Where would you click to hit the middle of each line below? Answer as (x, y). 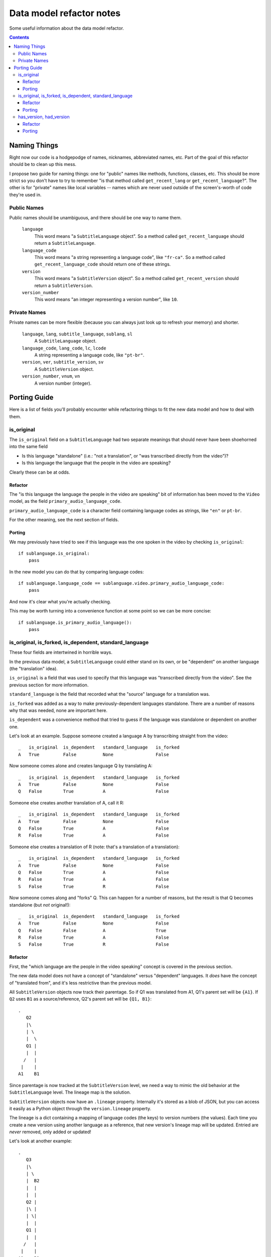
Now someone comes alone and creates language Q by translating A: (81, 766)
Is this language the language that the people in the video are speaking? (96, 463)
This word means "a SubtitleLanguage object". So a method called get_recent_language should (139, 236)
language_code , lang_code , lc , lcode (64, 348)
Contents (19, 37)
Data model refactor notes (65, 13)
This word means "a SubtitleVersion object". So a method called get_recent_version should (137, 279)
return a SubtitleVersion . (64, 285)
